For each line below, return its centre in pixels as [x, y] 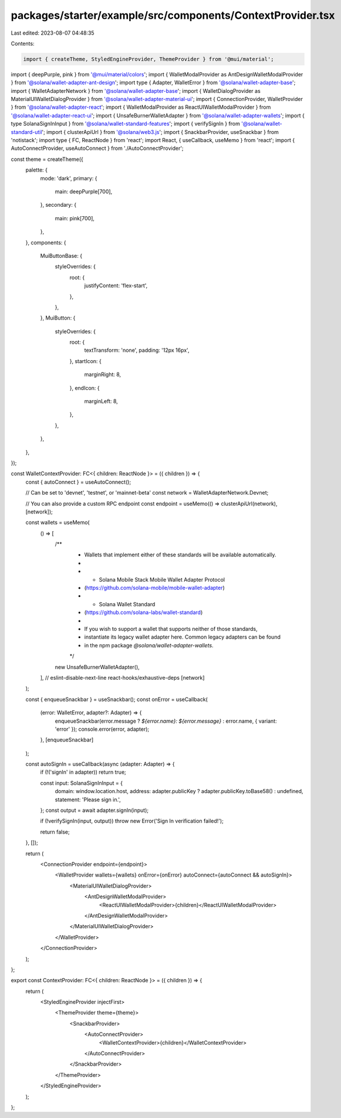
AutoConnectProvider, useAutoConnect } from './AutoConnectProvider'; [97, 148]
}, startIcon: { [86, 361]
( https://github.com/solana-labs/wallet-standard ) [144, 612]
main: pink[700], [75, 218]
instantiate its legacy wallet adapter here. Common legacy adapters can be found [183, 637]
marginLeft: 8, [101, 401]
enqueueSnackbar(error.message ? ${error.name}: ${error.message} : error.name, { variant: [166, 721]
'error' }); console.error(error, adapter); [102, 729]
